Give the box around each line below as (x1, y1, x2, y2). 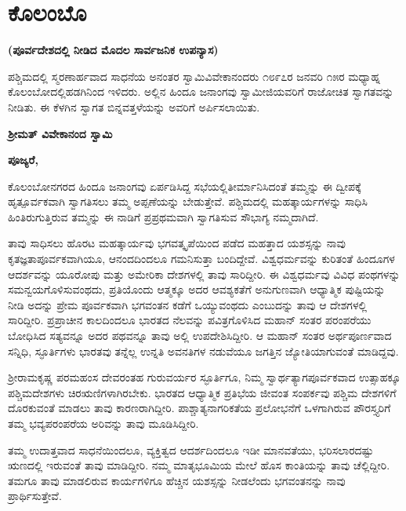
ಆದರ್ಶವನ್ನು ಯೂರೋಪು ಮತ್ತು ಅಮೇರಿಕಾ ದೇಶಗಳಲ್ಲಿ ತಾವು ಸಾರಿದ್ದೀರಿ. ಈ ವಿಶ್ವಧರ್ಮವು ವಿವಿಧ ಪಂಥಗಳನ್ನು (8, 265, 401, 282)
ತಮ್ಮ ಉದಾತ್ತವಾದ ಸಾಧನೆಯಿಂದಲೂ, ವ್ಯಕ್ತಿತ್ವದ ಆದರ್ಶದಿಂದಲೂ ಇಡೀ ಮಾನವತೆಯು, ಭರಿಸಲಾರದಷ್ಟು (8, 441, 374, 458)
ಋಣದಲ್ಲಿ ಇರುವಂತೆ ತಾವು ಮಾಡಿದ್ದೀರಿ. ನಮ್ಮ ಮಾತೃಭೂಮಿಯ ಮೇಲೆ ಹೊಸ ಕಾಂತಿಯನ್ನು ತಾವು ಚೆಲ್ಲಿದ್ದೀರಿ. (8, 457, 390, 473)
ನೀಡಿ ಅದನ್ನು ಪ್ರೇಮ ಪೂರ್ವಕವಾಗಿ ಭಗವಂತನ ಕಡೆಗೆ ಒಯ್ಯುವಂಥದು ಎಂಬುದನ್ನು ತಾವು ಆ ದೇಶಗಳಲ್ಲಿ (8, 296, 368, 312)
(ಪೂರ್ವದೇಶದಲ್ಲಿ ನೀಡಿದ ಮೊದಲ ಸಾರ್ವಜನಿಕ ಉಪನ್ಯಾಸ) (8, 42, 219, 58)
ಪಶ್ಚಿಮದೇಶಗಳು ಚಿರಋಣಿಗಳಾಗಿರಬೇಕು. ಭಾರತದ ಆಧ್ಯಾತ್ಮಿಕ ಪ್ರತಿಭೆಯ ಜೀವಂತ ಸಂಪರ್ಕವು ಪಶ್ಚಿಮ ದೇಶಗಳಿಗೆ (8, 384, 397, 400)
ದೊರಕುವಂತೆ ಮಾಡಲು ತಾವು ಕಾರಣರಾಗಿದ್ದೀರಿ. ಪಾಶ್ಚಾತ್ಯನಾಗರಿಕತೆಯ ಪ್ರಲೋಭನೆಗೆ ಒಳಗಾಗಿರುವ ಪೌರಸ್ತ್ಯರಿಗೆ (8, 400, 391, 416)
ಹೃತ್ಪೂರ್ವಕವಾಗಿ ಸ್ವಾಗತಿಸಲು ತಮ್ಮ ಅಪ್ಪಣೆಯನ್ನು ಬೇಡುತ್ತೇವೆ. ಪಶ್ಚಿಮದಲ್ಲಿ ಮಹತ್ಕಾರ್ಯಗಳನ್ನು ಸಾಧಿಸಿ (8, 193, 368, 210)
